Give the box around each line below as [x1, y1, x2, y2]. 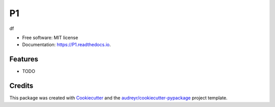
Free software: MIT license [22, 34, 78, 41]
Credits [9, 82, 34, 90]
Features [9, 55, 38, 63]
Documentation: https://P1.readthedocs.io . [22, 42, 112, 48]
